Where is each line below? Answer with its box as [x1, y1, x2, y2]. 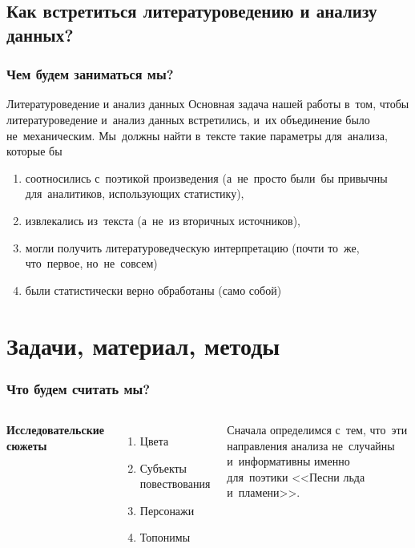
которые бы [6, 143, 62, 159]
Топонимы [139, 529, 191, 546]
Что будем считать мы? [6, 378, 151, 398]
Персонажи [139, 502, 195, 518]
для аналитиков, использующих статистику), [25, 185, 244, 202]
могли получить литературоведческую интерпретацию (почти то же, [25, 239, 360, 256]
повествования [139, 475, 211, 492]
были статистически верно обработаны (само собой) [25, 281, 282, 298]
